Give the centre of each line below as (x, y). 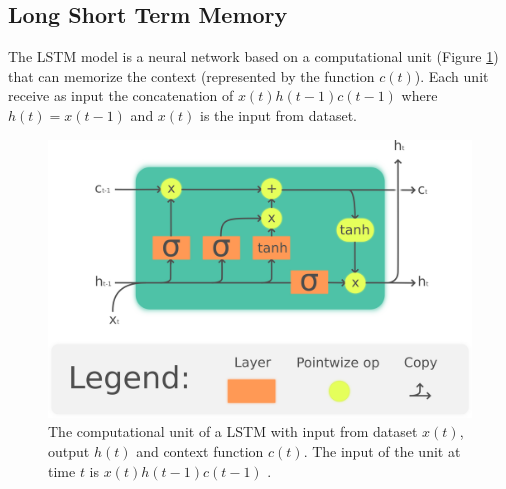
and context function (200, 451)
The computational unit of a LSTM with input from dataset (233, 431)
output (69, 451)
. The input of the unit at (382, 451)
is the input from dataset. (278, 114)
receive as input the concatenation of (121, 95)
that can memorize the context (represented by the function (191, 75)
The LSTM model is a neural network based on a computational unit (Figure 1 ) (253, 56)
